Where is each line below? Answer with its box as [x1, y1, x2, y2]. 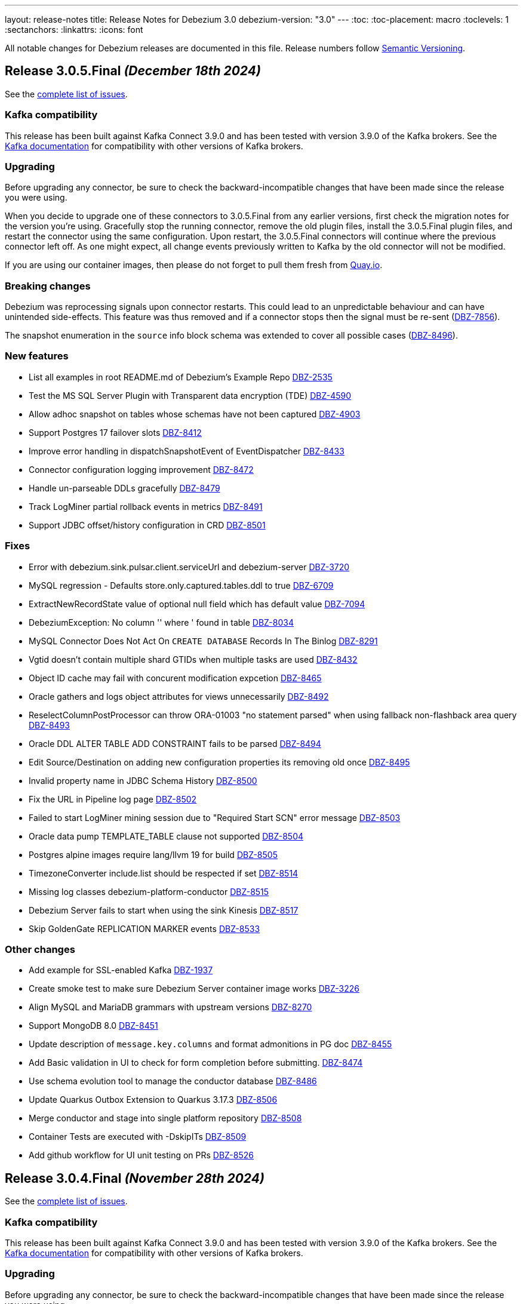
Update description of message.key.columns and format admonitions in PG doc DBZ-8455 [29, 1039, 392, 1050]
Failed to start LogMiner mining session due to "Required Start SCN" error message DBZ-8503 [29, 812, 401, 823]
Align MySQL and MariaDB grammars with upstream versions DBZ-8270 [29, 1002, 312, 1013]
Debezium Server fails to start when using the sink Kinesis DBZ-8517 [29, 905, 299, 915]
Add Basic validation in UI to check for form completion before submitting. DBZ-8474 [29, 1057, 363, 1068]
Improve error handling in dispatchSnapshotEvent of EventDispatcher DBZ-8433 [29, 445, 344, 456]
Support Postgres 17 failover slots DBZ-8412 [29, 427, 202, 438]
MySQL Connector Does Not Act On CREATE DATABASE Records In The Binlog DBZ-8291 [29, 635, 378, 646]
